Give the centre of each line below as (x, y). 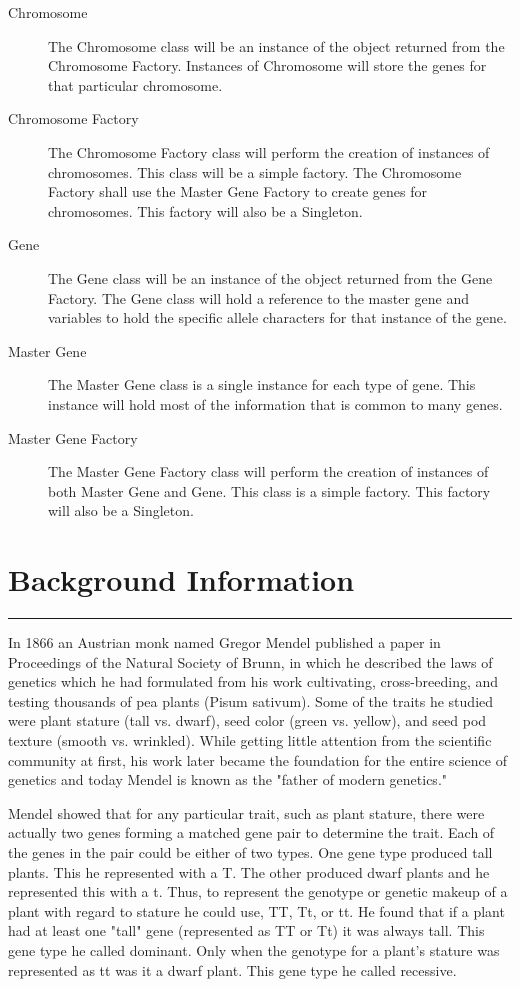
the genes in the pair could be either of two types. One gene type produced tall (250, 851)
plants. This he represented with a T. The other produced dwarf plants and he (249, 871)
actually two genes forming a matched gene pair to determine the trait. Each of (251, 832)
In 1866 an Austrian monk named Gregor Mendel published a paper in (224, 642)
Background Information (181, 579)
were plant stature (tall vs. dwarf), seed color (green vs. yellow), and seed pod (247, 720)
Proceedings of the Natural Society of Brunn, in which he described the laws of (250, 661)
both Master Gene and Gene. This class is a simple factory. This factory (269, 490)
